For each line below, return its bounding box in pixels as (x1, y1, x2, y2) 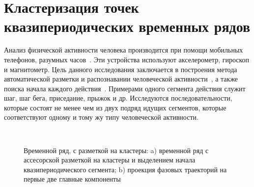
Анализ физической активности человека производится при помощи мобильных (4, 45, 243, 55)
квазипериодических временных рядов (4, 16, 251, 36)
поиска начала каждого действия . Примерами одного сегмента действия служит (4, 83, 246, 93)
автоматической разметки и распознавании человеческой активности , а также (4, 74, 238, 84)
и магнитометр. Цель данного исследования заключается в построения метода (4, 64, 237, 74)
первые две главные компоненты (24, 174, 121, 184)
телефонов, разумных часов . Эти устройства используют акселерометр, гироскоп (4, 54, 250, 64)
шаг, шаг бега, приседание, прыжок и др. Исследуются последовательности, (4, 93, 232, 103)
